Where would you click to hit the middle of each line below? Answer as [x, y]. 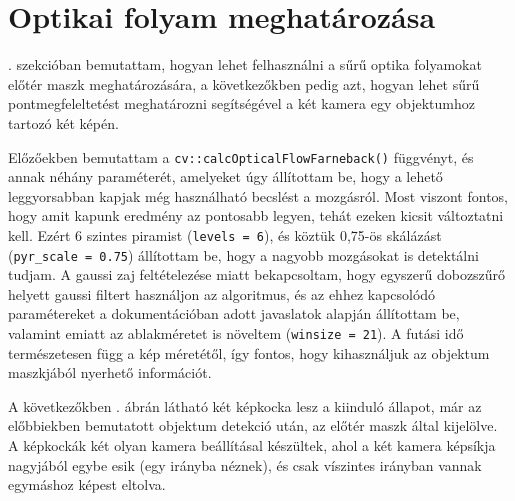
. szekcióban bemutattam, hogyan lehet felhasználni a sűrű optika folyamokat [245, 64]
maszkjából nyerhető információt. [110, 372]
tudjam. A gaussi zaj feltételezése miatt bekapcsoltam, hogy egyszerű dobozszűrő [257, 274]
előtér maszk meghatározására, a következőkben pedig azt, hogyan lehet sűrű [244, 83]
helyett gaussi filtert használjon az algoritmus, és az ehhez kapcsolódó [222, 293]
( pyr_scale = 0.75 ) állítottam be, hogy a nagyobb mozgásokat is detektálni [243, 254]
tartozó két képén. [63, 122]
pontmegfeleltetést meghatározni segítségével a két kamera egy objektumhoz [241, 103]
